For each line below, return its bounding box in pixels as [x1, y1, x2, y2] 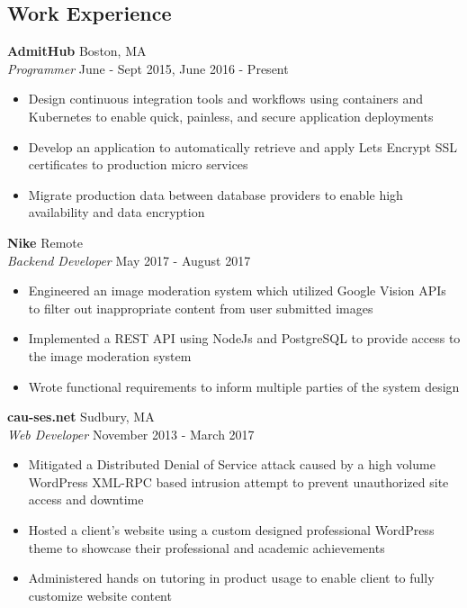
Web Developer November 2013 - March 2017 [7, 424, 255, 443]
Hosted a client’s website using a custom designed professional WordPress [28, 521, 435, 540]
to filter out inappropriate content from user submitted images [28, 298, 373, 317]
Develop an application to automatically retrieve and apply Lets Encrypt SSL [28, 137, 458, 156]
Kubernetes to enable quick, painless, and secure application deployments [28, 106, 434, 125]
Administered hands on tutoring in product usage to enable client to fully [28, 568, 435, 587]
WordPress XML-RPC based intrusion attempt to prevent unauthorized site [28, 472, 449, 491]
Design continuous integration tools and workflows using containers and [28, 89, 424, 108]
